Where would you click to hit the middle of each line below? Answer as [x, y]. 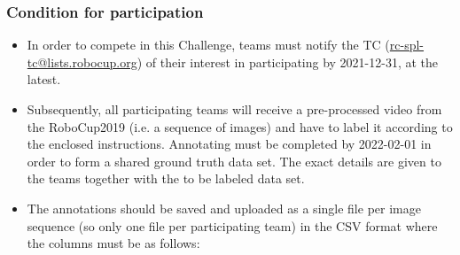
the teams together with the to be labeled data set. [166, 178]
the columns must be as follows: [113, 243]
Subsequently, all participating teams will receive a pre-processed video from [234, 109]
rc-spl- [407, 45]
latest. [44, 79]
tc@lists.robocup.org [82, 62]
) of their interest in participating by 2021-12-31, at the [288, 62]
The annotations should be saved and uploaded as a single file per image [224, 208]
